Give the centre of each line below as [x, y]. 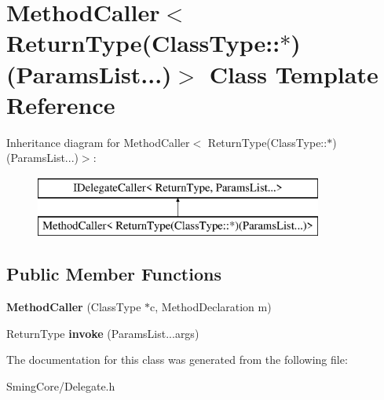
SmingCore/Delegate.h [61, 386]
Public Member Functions [114, 274]
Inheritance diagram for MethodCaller [98, 142]
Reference [61, 104]
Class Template [294, 73]
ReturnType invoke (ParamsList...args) [103, 333]
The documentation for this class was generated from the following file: [177, 360]
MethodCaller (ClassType [74, 307]
